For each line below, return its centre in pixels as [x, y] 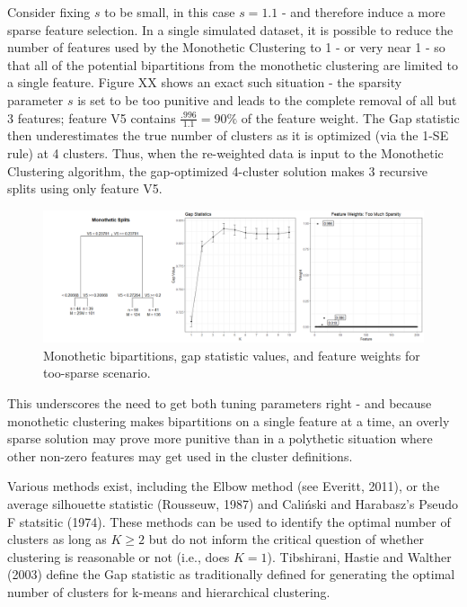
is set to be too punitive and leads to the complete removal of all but [267, 99]
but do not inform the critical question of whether [286, 539]
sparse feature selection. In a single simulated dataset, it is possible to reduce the [230, 29]
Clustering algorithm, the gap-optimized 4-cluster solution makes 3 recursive [218, 170]
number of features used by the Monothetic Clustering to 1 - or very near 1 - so [226, 47]
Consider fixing [49, 12]
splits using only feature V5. [85, 188]
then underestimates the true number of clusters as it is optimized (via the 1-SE [228, 135]
